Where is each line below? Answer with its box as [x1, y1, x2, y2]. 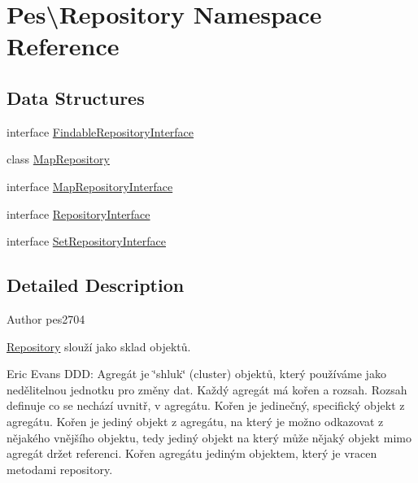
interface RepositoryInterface [7, 205, 150, 222]
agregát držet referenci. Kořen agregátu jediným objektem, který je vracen [7, 445, 377, 462]
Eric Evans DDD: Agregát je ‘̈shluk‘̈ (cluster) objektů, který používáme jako [7, 365, 386, 382]
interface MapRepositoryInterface [7, 177, 173, 194]
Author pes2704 [7, 310, 85, 327]
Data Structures [7, 85, 145, 110]
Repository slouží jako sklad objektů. [7, 337, 191, 355]
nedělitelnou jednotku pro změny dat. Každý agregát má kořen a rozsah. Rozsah [7, 381, 407, 398]
